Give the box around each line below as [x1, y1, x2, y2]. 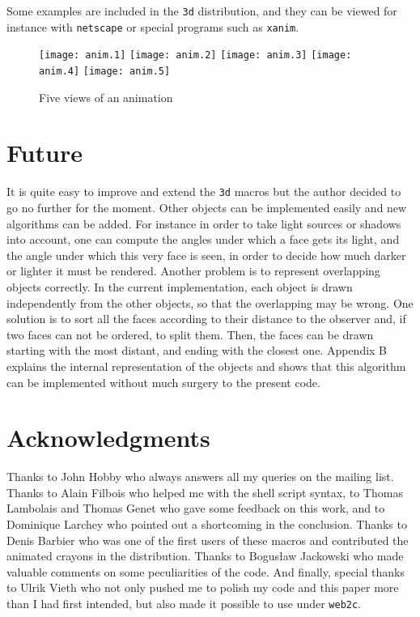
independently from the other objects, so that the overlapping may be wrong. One [6, 294, 414, 311]
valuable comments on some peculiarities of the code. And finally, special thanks [6, 563, 405, 580]
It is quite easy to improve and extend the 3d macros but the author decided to [6, 183, 401, 200]
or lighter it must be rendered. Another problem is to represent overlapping [6, 262, 380, 279]
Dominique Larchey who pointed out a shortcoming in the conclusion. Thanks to [6, 516, 407, 533]
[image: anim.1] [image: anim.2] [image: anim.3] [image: [39, 49, 352, 62]
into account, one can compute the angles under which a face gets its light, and [6, 231, 400, 248]
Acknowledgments [6, 421, 210, 454]
